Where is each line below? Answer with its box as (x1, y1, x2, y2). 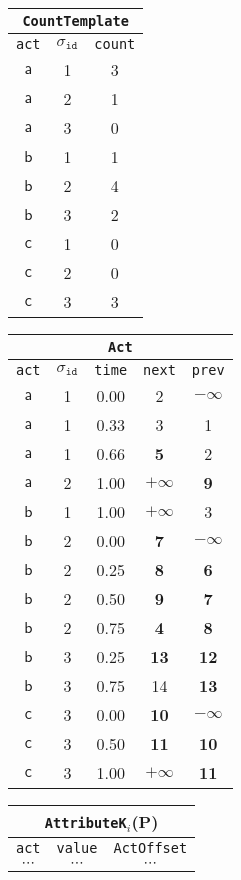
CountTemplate (22, 13, 129, 29)
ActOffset (113, 840, 188, 856)
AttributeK (44, 815, 127, 831)
